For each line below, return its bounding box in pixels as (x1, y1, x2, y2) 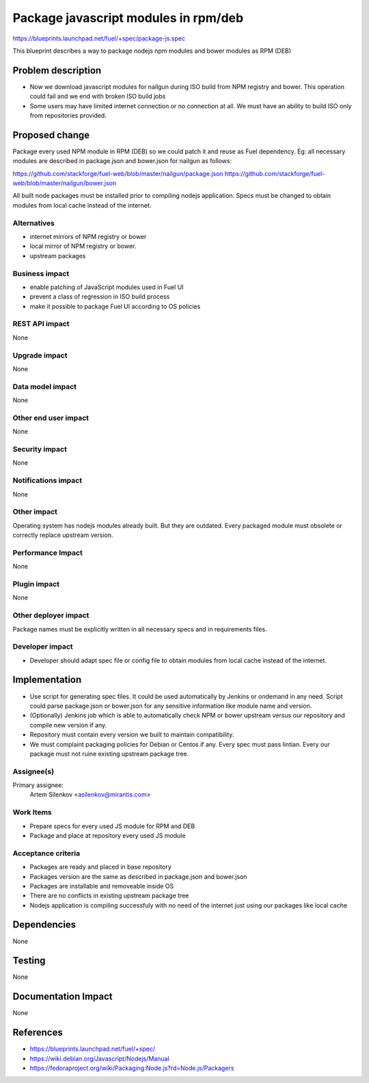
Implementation (12, 674, 82, 686)
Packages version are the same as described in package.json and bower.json (29, 872, 247, 880)
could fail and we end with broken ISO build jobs (29, 92, 166, 101)
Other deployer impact (12, 610, 90, 620)
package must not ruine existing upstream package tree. (29, 749, 189, 758)
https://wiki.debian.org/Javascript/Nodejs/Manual (29, 1054, 170, 1062)
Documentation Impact (12, 991, 113, 1003)
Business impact (12, 269, 70, 278)
